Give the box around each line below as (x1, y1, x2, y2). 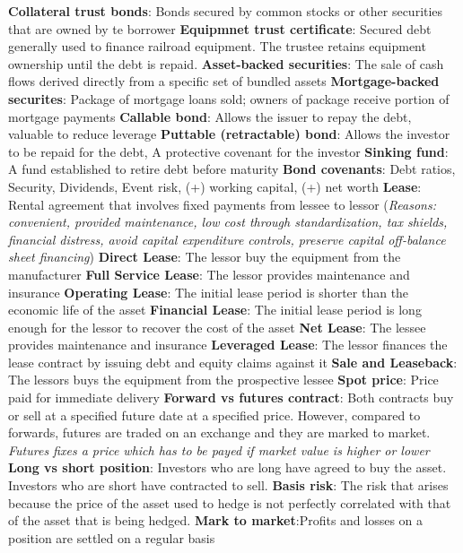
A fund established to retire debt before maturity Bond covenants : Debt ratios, (8, 160, 456, 178)
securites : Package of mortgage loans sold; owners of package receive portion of (8, 89, 450, 108)
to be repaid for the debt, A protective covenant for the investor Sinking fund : (8, 142, 449, 160)
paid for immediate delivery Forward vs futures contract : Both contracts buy (8, 388, 454, 407)
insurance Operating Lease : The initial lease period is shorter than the (8, 282, 409, 301)
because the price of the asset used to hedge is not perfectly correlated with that (8, 493, 451, 512)
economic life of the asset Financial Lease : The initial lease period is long (8, 300, 422, 319)
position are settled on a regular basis (8, 528, 215, 547)
